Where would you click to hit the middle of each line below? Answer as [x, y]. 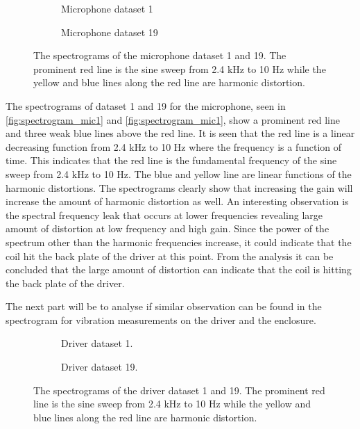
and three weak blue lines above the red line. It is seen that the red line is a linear [180, 133]
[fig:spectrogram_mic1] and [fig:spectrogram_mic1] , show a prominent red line [173, 119]
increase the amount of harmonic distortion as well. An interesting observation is [177, 201]
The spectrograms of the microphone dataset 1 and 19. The [160, 55]
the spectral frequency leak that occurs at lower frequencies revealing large [164, 214]
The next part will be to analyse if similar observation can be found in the [164, 306]
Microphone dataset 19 [110, 32]
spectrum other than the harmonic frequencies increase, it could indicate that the [179, 242]
